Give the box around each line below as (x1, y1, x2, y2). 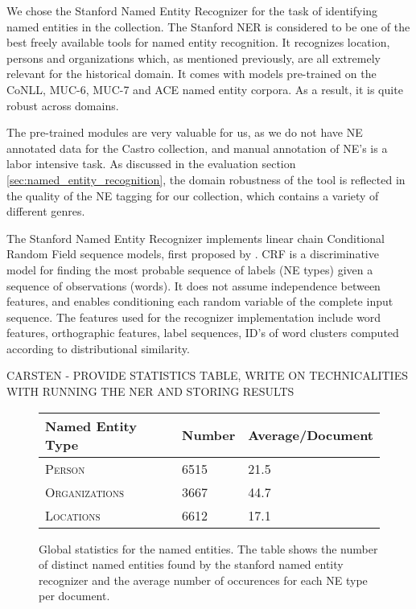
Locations (45, 505, 101, 525)
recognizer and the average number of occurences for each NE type (39, 571, 368, 588)
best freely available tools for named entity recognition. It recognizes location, (6, 34, 390, 51)
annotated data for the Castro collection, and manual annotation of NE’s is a (6, 139, 388, 156)
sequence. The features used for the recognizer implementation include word (6, 308, 381, 325)
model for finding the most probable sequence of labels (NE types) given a (6, 261, 373, 278)
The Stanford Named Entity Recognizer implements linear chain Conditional (6, 229, 385, 246)
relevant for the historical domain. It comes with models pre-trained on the (6, 65, 377, 82)
